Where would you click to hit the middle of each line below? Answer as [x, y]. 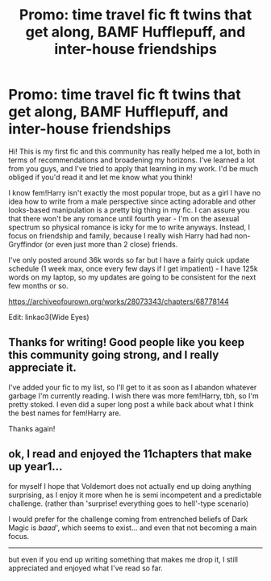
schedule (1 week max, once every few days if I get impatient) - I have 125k [133, 268]
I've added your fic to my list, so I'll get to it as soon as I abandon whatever [133, 387]
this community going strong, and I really [114, 355]
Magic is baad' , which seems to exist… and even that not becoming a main [133, 528]
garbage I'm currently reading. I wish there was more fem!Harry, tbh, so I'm [134, 396]
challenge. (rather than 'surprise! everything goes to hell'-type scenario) [129, 503]
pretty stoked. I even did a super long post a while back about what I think [131, 404]
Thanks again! [32, 428]
